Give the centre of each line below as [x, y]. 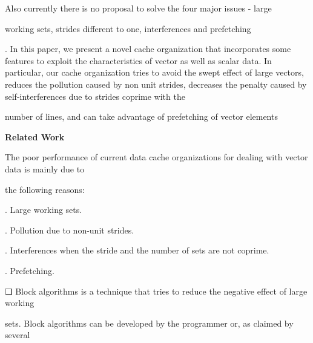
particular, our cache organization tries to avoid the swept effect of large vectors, [154, 72]
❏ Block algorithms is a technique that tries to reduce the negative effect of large [156, 291]
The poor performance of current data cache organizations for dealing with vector [156, 157]
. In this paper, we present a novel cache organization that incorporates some [148, 49]
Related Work [35, 136]
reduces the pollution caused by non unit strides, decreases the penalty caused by [156, 84]
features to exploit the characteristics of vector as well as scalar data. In [138, 60]
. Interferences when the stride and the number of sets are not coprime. [137, 250]
